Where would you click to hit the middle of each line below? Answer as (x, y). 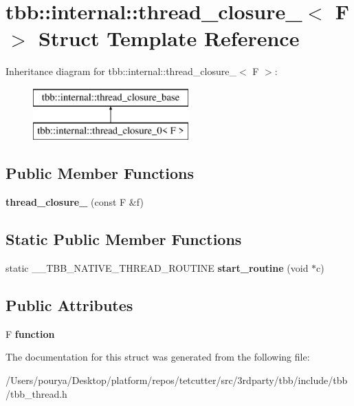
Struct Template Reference (169, 38)
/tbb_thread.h (36, 393)
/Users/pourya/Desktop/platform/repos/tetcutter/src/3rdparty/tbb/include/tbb (177, 380)
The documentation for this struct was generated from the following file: (158, 357)
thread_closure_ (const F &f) (75, 202)
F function (30, 333)
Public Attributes (69, 305)
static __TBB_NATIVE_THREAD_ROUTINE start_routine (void (157, 268)
